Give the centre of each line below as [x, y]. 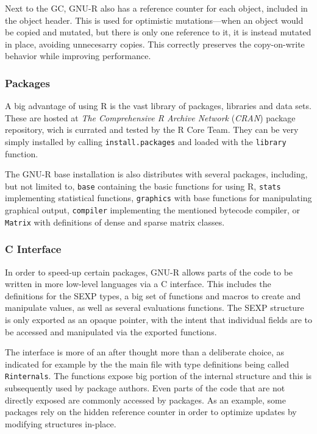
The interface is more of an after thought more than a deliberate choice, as [145, 352]
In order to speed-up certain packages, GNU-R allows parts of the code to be [149, 272]
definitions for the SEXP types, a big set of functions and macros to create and [153, 295]
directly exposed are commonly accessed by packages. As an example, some [145, 400]
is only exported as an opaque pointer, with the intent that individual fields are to [159, 320]
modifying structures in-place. [61, 423]
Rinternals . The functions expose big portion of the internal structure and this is [158, 376]
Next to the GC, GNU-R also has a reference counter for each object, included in [156, 8]
